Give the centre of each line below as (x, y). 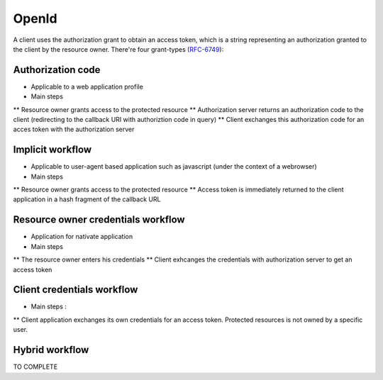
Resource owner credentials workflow (99, 220)
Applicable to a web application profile (87, 86)
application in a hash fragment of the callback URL (87, 199)
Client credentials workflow (76, 290)
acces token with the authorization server (74, 129)
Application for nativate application (82, 237)
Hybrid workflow (51, 350)
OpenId (35, 18)
